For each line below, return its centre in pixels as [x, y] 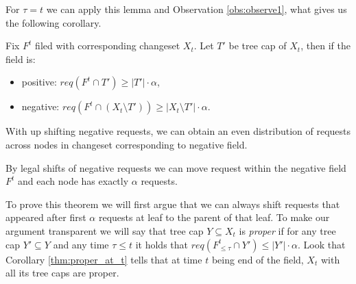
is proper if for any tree [287, 230]
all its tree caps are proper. [62, 273]
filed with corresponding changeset [108, 46]
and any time [81, 244]
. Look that [322, 244]
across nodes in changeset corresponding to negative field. [127, 144]
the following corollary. [54, 22]
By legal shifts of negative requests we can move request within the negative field [176, 167]
